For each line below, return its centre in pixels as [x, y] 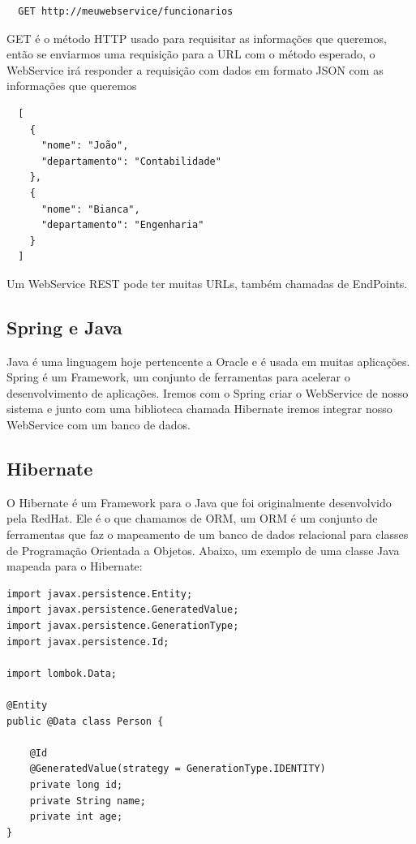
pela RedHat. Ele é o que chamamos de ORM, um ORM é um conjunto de [192, 518]
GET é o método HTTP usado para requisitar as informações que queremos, [197, 38]
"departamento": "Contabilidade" [131, 161]
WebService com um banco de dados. [99, 425]
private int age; [76, 817]
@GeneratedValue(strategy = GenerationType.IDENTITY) [178, 769]
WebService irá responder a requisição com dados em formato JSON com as [195, 69]
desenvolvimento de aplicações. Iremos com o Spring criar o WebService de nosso [208, 392]
